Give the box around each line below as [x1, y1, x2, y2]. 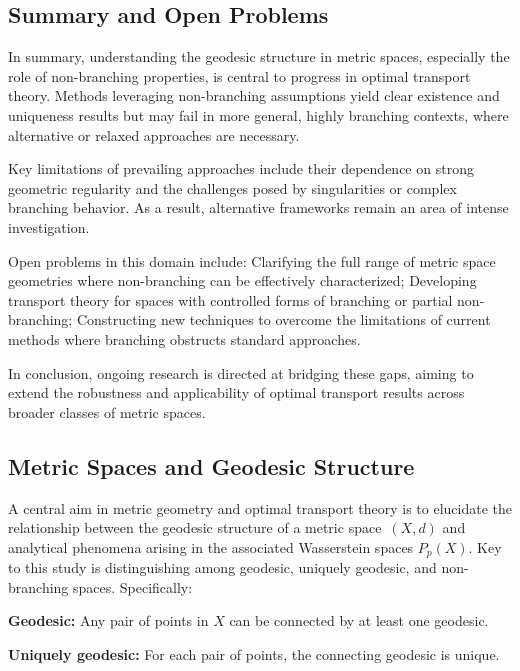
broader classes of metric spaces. [8, 401, 206, 422]
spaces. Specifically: [73, 576, 193, 597]
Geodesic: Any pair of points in [8, 610, 209, 631]
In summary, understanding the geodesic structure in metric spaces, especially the [8, 46, 510, 67]
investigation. [8, 216, 90, 237]
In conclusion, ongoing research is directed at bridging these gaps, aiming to [8, 362, 474, 383]
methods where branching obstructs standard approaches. [8, 328, 361, 349]
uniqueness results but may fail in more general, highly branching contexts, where [8, 104, 509, 125]
